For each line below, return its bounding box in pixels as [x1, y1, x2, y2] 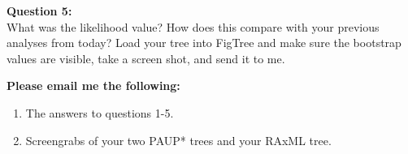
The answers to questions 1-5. [25, 104, 174, 121]
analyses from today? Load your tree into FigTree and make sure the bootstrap [7, 34, 401, 51]
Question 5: [7, 2, 72, 19]
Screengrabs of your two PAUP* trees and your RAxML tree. [25, 131, 332, 148]
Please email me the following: [7, 77, 180, 94]
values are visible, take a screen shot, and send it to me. [7, 49, 285, 66]
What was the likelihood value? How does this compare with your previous [7, 18, 380, 35]
